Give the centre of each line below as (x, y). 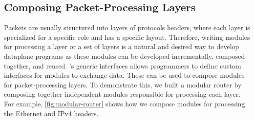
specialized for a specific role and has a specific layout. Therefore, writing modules (127, 37)
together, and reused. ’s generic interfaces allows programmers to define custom (123, 65)
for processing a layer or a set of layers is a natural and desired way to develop (122, 46)
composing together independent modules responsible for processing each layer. (122, 94)
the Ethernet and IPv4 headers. (51, 113)
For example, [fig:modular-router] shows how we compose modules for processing (125, 103)
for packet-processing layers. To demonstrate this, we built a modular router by (123, 84)
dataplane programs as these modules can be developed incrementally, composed (125, 56)
